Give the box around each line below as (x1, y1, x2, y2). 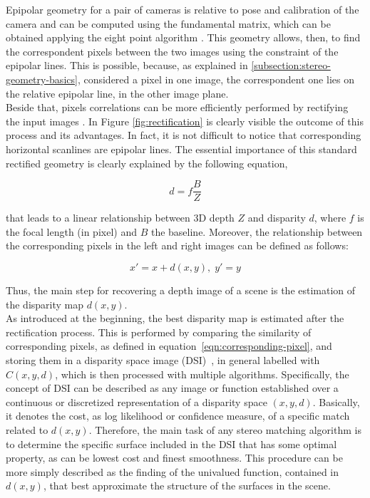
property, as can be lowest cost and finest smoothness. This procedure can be (6, 450, 343, 465)
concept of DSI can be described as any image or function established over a (6, 380, 339, 395)
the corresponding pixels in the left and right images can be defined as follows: (6, 238, 349, 253)
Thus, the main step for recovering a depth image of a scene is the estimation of (6, 282, 356, 297)
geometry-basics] (6, 71, 78, 86)
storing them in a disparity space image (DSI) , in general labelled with (6, 352, 320, 367)
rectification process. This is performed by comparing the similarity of (6, 324, 312, 339)
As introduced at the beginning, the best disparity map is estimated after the (6, 311, 344, 326)
